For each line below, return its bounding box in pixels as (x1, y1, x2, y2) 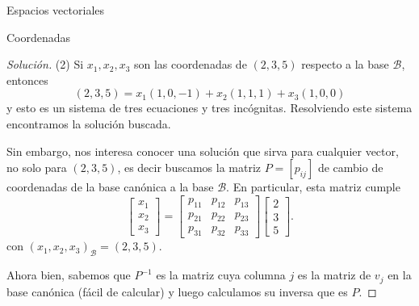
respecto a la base (301, 56, 389, 73)
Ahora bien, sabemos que (6, 266, 131, 283)
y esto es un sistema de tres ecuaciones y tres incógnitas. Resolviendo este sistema (6, 99, 413, 116)
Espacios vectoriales (6, 2, 105, 18)
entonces (6, 71, 48, 88)
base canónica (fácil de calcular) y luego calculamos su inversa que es (6, 283, 348, 300)
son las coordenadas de (133, 56, 247, 73)
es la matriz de (297, 266, 371, 283)
